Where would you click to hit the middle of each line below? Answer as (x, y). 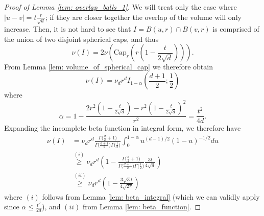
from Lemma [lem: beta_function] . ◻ (142, 207)
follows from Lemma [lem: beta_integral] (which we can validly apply (151, 196)
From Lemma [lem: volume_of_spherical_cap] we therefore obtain (109, 67)
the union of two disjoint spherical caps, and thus (81, 39)
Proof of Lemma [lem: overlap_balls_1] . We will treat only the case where (121, 7)
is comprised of (236, 29)
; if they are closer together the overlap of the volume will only (143, 17)
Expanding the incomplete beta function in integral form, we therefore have (123, 128)
